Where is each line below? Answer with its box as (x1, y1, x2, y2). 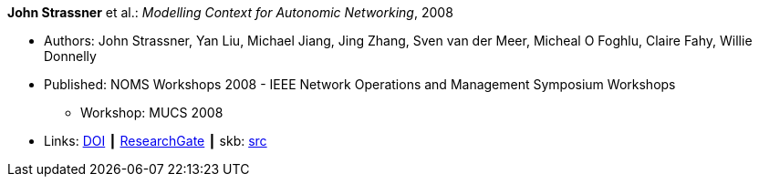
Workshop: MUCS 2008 (80, 105, 224, 120)
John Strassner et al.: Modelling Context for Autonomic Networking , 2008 (7, 5, 453, 20)
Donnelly (44, 48, 97, 64)
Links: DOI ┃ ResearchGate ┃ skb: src (44, 133, 267, 148)
